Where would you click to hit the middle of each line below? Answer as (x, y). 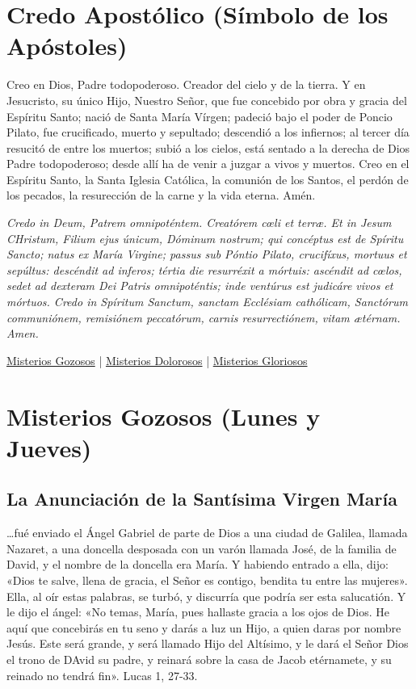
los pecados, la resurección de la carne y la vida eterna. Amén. (161, 195)
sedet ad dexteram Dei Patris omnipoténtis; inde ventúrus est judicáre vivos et (200, 286)
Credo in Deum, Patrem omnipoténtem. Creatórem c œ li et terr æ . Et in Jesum (199, 223)
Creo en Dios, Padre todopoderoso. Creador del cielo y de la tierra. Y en (186, 84)
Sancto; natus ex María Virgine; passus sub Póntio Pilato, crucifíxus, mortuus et (207, 254)
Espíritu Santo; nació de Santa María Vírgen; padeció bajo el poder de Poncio (200, 116)
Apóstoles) (67, 46)
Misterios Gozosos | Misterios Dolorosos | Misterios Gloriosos (157, 360)
